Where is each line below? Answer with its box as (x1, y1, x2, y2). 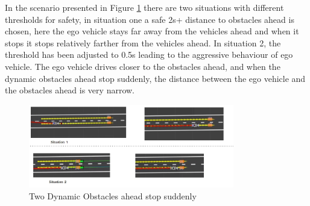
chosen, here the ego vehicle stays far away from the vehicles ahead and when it (5, 25, 299, 37)
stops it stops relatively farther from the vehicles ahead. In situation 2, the (5, 36, 281, 49)
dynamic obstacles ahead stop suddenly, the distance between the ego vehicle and (5, 72, 306, 84)
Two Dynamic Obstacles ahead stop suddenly (29, 189, 197, 202)
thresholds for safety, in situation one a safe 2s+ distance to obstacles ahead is (5, 13, 294, 25)
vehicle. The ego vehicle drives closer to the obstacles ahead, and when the (5, 60, 280, 72)
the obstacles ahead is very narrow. (5, 84, 134, 96)
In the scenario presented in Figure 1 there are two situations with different (5, 1, 284, 13)
